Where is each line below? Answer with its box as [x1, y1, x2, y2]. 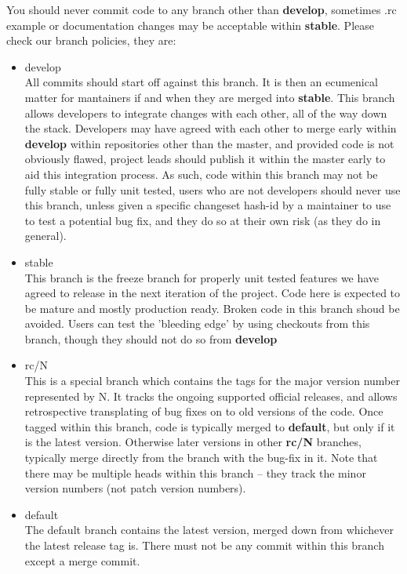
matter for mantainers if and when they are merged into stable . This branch [24, 89, 395, 105]
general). [24, 227, 67, 244]
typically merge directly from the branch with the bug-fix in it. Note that [24, 449, 378, 466]
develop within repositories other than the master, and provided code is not [24, 135, 394, 151]
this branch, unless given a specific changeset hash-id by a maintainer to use [24, 197, 391, 213]
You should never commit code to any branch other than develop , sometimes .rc [6, 2, 397, 17]
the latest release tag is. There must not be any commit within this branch [24, 537, 384, 553]
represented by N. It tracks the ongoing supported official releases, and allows [24, 387, 398, 404]
